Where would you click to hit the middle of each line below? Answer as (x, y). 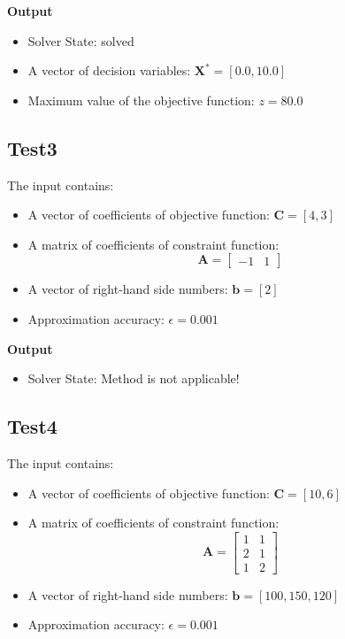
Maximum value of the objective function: (141, 100)
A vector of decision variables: (109, 70)
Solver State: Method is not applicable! (134, 378)
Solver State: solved (81, 40)
